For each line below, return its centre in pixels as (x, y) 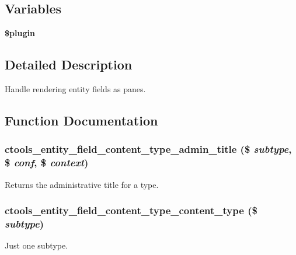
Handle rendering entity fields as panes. (75, 89)
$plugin (20, 33)
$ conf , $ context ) (47, 163)
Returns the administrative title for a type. (82, 184)
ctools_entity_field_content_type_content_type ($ (131, 210)
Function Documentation (81, 120)
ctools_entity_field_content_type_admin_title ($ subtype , (148, 149)
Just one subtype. (36, 245)
